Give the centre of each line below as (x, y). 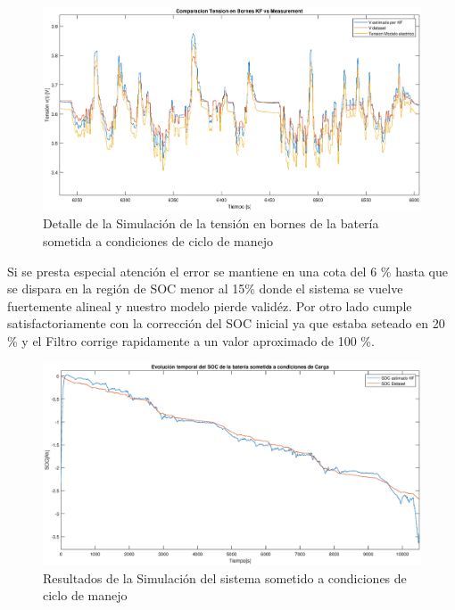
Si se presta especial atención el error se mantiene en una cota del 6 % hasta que (227, 271)
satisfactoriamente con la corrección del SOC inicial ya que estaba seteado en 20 (226, 323)
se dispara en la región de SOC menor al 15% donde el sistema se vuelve (205, 289)
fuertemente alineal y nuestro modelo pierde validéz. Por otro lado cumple (210, 305)
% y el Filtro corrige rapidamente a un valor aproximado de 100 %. (191, 340)
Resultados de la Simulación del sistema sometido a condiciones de (225, 577)
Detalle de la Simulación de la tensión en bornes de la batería (211, 223)
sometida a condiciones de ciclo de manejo (158, 240)
